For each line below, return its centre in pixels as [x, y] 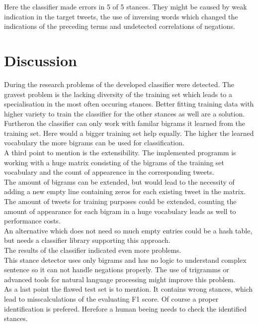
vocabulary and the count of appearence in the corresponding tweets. [109, 172]
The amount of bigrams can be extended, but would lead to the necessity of [119, 181]
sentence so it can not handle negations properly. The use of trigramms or [117, 270]
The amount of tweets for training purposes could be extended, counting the [120, 201]
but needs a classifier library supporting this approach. [87, 240]
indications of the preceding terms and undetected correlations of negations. [120, 26]
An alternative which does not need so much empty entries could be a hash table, [128, 230]
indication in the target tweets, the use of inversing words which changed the [121, 16]
